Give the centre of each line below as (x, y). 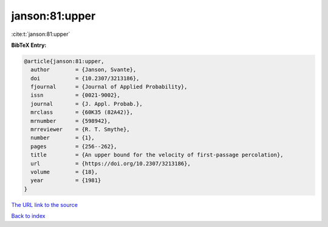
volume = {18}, (64, 172)
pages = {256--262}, (74, 146)
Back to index (28, 216)
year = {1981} (66, 180)
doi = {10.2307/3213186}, (85, 78)
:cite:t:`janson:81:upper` (41, 34)
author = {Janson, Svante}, (84, 70)
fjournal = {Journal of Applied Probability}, (109, 87)
